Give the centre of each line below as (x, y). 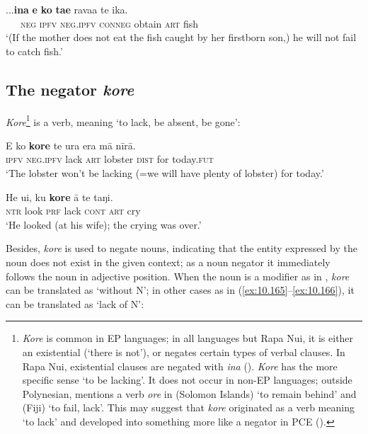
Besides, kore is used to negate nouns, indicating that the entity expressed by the (182, 248)
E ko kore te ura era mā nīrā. (71, 145)
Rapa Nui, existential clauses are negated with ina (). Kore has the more (180, 366)
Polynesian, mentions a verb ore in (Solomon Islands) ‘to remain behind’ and (189, 393)
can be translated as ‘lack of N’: (75, 303)
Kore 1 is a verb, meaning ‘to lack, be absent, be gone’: (123, 120)
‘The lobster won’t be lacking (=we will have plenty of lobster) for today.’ (165, 173)
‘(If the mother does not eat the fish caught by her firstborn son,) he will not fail (181, 37)
